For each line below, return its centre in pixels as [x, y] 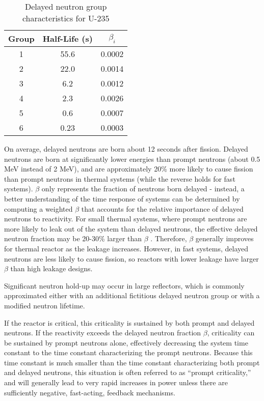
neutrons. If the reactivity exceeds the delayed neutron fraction [103, 333]
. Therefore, [169, 238]
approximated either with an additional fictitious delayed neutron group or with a [132, 295]
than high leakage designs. [51, 268]
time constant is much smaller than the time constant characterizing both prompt [132, 362]
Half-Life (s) [68, 38]
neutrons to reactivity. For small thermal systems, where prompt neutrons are [126, 219]
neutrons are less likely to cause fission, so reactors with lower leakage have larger [131, 258]
